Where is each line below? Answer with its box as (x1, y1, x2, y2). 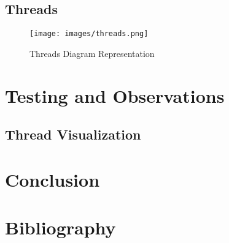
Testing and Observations (5, 83, 225, 108)
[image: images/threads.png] (29, 29, 149, 39)
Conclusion (5, 166, 100, 192)
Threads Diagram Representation (29, 47, 155, 59)
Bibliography (5, 215, 116, 240)
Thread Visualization (5, 125, 141, 144)
